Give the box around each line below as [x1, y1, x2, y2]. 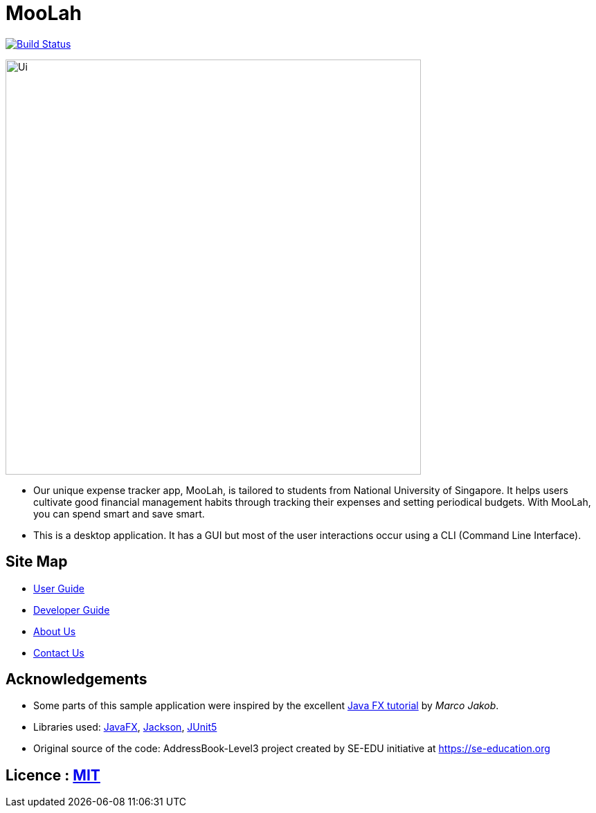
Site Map [6, 553, 68, 571]
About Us [33, 625, 76, 637]
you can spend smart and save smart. [33, 507, 205, 520]
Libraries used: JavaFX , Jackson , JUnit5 [33, 721, 217, 733]
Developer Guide [33, 603, 110, 616]
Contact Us [33, 646, 84, 659]
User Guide [33, 582, 85, 594]
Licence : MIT [6, 766, 100, 784]
